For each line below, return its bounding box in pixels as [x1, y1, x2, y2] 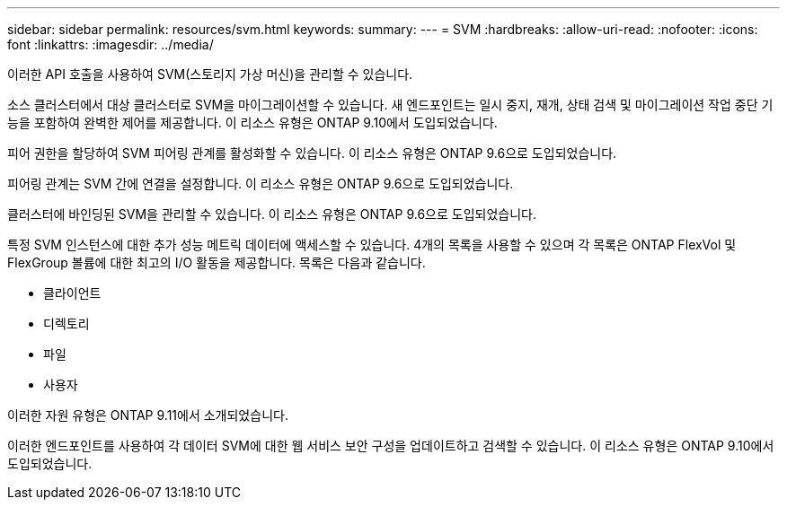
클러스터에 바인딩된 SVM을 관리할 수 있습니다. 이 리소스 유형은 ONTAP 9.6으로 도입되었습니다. [7, 206, 536, 222]
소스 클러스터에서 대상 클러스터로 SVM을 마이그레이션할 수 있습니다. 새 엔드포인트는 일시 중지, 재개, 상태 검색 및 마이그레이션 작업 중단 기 [7, 97, 774, 112]
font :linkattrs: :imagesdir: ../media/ [7, 37, 214, 52]
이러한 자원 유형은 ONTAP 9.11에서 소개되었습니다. [7, 407, 288, 423]
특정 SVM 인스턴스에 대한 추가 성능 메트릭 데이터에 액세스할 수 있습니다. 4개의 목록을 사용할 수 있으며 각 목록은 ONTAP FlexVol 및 [7, 237, 737, 252]
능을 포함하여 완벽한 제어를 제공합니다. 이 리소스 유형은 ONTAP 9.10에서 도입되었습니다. [7, 115, 498, 130]
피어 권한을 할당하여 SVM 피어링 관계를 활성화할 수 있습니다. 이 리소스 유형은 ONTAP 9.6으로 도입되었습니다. [7, 145, 617, 161]
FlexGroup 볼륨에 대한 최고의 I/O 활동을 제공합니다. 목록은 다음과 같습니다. [7, 255, 426, 270]
